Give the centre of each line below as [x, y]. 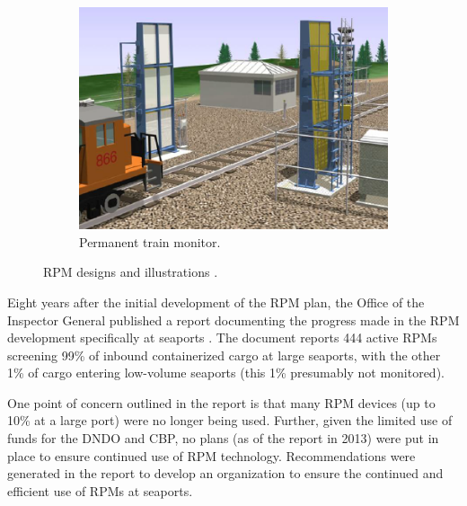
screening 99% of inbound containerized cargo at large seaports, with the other [224, 355]
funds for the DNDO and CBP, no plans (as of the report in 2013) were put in [223, 438]
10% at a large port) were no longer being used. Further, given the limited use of [230, 420]
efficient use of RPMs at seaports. [100, 490]
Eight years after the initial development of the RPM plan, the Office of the [216, 302]
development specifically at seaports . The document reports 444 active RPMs [222, 337]
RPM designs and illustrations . [131, 272]
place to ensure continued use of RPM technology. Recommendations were [211, 455]
